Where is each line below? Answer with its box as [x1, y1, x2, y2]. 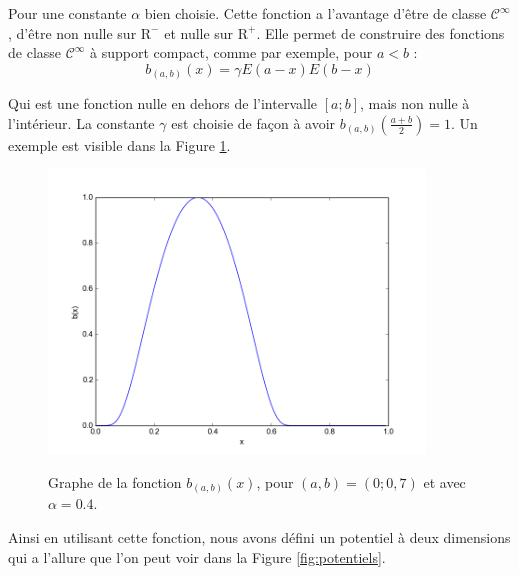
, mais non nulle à [360, 93, 470, 114]
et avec [423, 471, 466, 492]
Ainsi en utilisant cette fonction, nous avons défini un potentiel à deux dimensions [8, 527, 511, 548]
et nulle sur [164, 22, 234, 43]
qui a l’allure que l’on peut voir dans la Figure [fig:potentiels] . [8, 546, 386, 567]
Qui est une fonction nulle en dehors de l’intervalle [8, 93, 318, 114]
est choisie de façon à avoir [171, 112, 336, 133]
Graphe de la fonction [48, 471, 182, 492]
